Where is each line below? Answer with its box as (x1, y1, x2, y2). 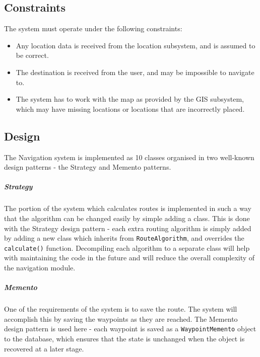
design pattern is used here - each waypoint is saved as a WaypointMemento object (4, 323, 256, 334)
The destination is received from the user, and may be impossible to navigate (16, 66, 254, 77)
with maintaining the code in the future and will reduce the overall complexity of (4, 252, 255, 263)
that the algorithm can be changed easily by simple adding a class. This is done (4, 212, 250, 223)
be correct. (16, 50, 49, 60)
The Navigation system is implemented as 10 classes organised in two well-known (4, 152, 254, 162)
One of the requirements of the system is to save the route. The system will (4, 304, 237, 314)
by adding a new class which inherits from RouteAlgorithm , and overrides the (4, 233, 244, 243)
